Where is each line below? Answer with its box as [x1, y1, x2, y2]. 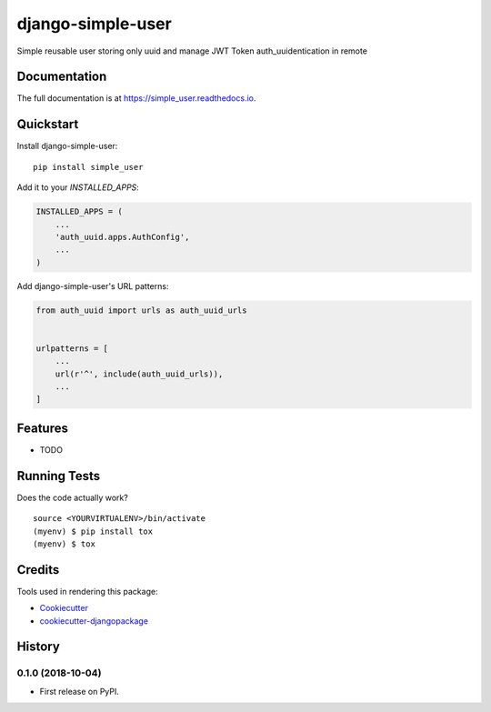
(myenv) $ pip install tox [33, 526, 154, 537]
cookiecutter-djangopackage [39, 615, 149, 627]
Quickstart [16, 116, 79, 132]
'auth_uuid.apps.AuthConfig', [55, 232, 190, 242]
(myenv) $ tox [33, 538, 95, 549]
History [16, 639, 61, 655]
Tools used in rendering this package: [16, 586, 158, 597]
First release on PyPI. [39, 686, 120, 697]
